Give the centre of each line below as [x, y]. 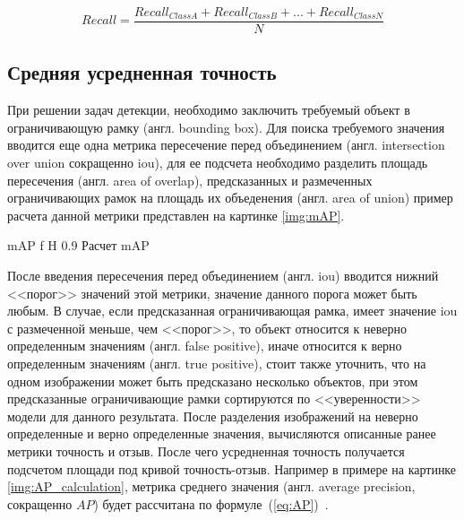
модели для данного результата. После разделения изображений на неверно [213, 416]
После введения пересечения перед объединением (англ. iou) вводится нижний [223, 276]
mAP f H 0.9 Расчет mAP [78, 245]
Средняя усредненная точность [142, 72]
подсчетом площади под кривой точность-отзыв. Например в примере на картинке [232, 468]
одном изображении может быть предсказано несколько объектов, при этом [213, 381]
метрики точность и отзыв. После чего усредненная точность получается [206, 451]
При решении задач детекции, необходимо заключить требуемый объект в [209, 110]
